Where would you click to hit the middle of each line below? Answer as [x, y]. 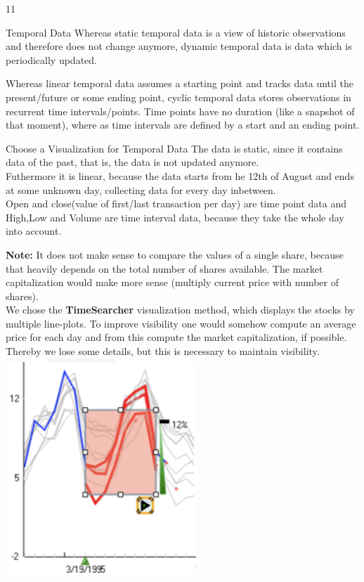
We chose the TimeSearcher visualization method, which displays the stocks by [180, 310]
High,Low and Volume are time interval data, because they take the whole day [175, 217]
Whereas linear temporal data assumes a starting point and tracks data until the [180, 83]
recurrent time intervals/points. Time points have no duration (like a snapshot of [180, 111]
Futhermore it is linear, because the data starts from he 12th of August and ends [180, 175]
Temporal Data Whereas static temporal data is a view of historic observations [176, 32]
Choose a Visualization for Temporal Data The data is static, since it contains [174, 148]
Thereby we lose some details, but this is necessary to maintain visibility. [163, 351]
